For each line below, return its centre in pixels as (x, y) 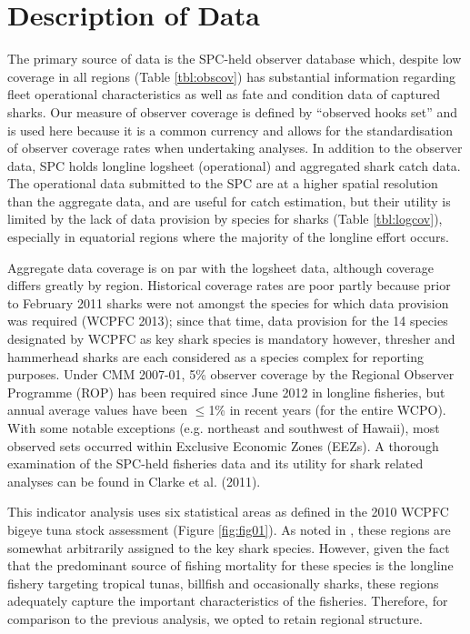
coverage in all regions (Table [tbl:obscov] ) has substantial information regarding (231, 76)
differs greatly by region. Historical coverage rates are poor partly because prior (229, 285)
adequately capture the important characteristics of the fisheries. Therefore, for (228, 601)
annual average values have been (98, 410)
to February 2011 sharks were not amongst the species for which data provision (228, 302)
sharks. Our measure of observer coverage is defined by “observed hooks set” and (233, 111)
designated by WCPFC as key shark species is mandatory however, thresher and (231, 339)
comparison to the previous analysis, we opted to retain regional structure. (215, 618)
